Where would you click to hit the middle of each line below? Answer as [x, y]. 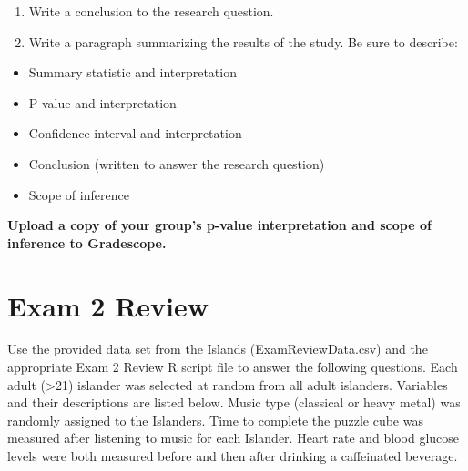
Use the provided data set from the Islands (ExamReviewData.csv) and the [218, 349]
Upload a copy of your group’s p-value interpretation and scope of [219, 225]
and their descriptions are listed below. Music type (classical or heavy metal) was [234, 402]
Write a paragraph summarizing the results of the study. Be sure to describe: [243, 41]
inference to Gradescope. [87, 242]
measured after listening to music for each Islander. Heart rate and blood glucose [234, 438]
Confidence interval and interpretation [135, 133]
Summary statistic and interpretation [132, 72]
